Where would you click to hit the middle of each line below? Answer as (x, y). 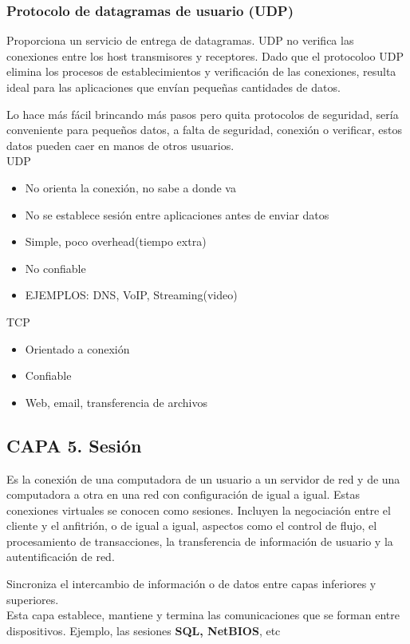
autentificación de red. (61, 557)
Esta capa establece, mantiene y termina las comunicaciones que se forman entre (203, 615)
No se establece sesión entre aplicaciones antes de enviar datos (177, 214)
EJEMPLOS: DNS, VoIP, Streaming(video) (131, 295)
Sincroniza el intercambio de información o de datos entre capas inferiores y (191, 584)
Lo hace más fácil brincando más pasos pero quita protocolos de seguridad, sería (203, 114)
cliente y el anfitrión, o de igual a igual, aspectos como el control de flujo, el (192, 525)
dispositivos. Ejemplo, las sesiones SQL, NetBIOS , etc (144, 630)
